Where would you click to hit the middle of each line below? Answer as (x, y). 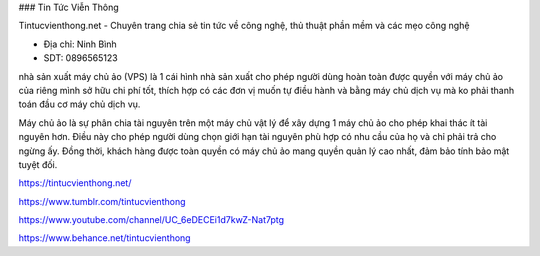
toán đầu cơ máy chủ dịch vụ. (79, 104)
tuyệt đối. (38, 164)
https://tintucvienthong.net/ (75, 183)
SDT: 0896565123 (81, 58)
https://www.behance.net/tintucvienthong (104, 238)
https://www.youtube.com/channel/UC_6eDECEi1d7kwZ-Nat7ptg (151, 220)
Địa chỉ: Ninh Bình (80, 44)
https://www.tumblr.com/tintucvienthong (102, 201)
